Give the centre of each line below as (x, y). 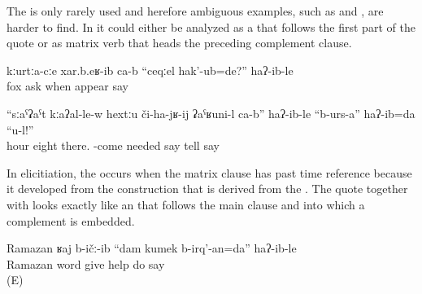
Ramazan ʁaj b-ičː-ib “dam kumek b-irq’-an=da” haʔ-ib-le (152, 248)
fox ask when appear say (67, 86)
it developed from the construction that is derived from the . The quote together (207, 189)
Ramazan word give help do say (86, 263)
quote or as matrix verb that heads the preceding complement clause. (179, 43)
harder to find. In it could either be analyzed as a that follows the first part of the (211, 26)
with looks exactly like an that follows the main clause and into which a (186, 204)
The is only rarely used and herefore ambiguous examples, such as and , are (195, 11)
